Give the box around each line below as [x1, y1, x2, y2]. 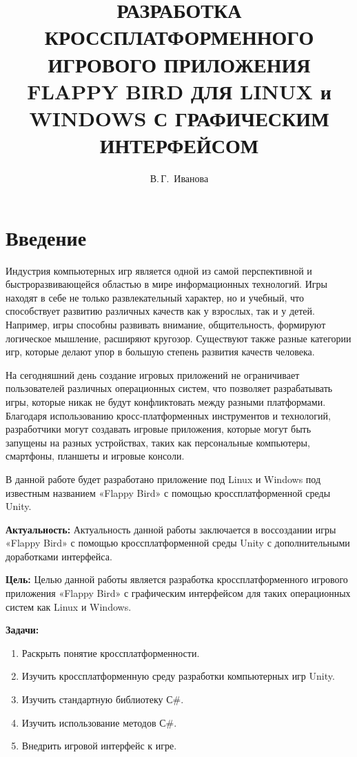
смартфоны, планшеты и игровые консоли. [6, 449, 185, 463]
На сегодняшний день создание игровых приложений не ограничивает [6, 367, 300, 382]
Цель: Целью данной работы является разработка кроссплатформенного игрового [6, 572, 348, 587]
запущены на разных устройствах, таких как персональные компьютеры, [6, 435, 310, 449]
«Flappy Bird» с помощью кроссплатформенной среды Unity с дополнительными [6, 535, 350, 550]
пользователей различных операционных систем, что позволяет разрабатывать [6, 381, 333, 395]
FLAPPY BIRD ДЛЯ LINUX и [27, 77, 331, 105]
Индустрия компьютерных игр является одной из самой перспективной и [6, 263, 312, 277]
